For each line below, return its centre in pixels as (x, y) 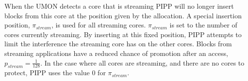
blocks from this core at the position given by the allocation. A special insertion (123, 15)
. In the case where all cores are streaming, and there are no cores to (142, 62)
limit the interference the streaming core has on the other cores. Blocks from (118, 44)
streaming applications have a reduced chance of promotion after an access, (116, 53)
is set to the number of (203, 25)
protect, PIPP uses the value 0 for (55, 73)
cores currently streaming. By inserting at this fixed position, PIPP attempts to (123, 34)
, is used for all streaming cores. (99, 25)
